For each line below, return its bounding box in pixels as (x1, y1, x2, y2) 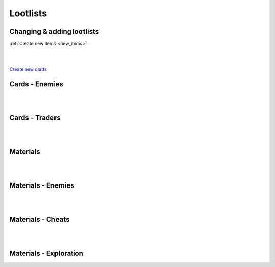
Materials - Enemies (9, 181, 74, 190)
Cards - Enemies (9, 79, 63, 89)
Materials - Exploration (9, 249, 84, 257)
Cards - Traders (9, 114, 61, 122)
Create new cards (9, 66, 47, 72)
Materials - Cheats (9, 215, 70, 224)
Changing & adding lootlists (9, 27, 99, 36)
